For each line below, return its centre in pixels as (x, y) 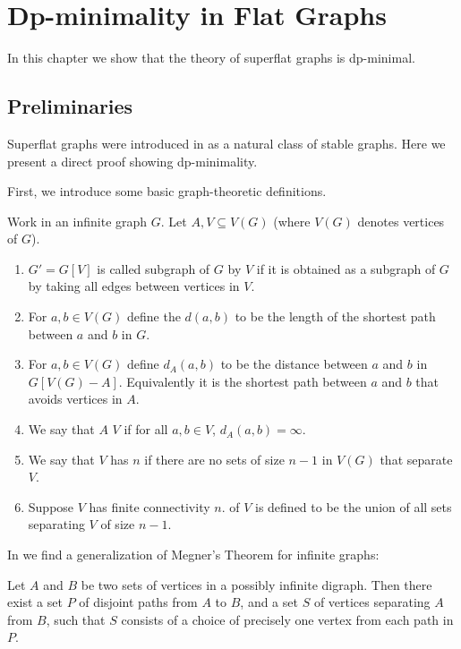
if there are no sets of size (214, 459)
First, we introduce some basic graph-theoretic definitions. (167, 191)
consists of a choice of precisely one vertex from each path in (287, 619)
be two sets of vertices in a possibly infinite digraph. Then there (256, 584)
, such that (76, 619)
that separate (416, 459)
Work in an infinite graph (77, 221)
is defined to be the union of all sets (353, 506)
